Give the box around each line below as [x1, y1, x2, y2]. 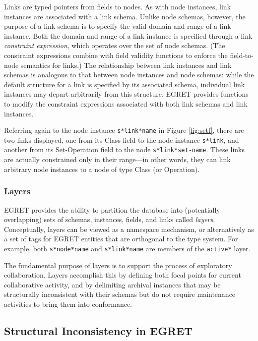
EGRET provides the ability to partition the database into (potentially [4, 204, 220, 215]
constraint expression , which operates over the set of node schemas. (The [4, 40, 225, 51]
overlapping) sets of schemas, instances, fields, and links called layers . [4, 214, 215, 225]
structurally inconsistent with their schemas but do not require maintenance [4, 289, 236, 299]
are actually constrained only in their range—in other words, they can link [4, 154, 231, 165]
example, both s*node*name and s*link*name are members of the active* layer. [4, 243, 251, 253]
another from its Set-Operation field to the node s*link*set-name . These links [4, 144, 245, 155]
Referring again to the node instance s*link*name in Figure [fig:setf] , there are [4, 125, 244, 135]
